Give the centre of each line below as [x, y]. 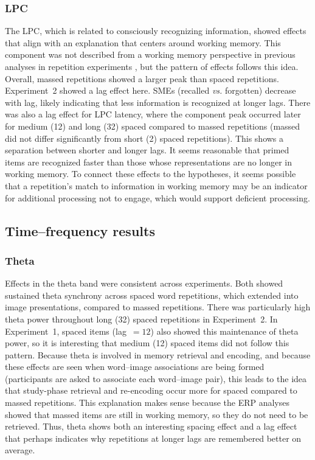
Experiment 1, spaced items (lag [66, 331]
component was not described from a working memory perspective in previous [150, 54]
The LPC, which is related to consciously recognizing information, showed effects [156, 31]
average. [20, 450]
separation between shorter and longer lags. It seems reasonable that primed [147, 150]
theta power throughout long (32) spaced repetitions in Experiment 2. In [141, 319]
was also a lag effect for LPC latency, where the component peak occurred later [153, 114]
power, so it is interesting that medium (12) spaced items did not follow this [147, 343]
